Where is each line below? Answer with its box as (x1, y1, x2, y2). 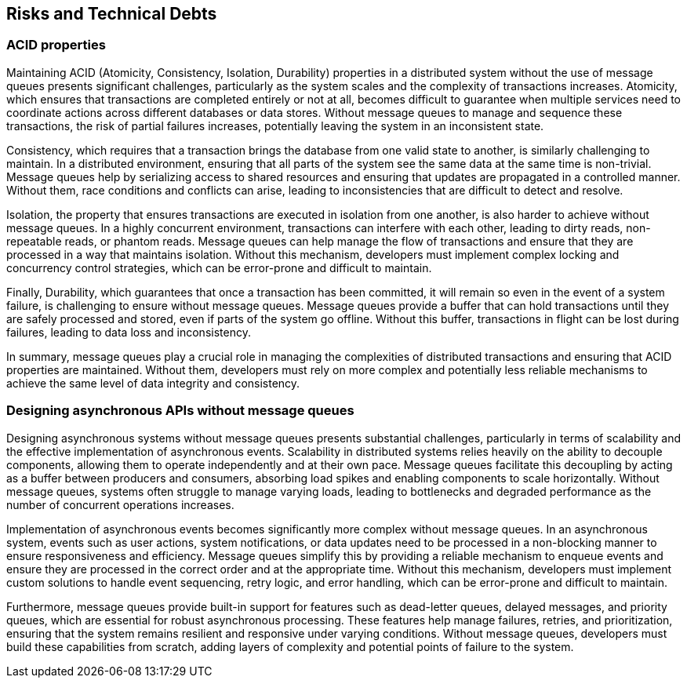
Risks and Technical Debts (6, 4, 217, 24)
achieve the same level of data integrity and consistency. (6, 376, 300, 390)
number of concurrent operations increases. (6, 497, 234, 511)
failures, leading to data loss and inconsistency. (6, 325, 251, 339)
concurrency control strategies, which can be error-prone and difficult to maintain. (6, 260, 432, 275)
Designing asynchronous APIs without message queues (6, 402, 354, 419)
